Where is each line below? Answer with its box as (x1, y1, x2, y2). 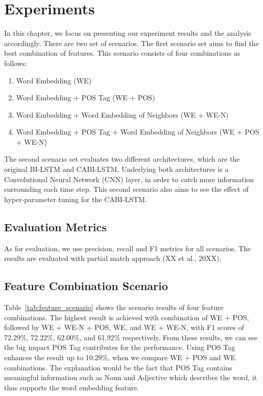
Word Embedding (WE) (16, 75, 91, 85)
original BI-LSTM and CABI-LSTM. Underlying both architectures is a (4, 164, 229, 174)
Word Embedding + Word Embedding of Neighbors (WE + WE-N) (16, 109, 229, 120)
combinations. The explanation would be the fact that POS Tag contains (4, 362, 232, 372)
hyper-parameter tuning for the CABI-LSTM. (4, 193, 147, 204)
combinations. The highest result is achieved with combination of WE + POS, (4, 312, 249, 322)
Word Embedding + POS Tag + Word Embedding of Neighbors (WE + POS (16, 126, 259, 137)
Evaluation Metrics (4, 218, 107, 234)
